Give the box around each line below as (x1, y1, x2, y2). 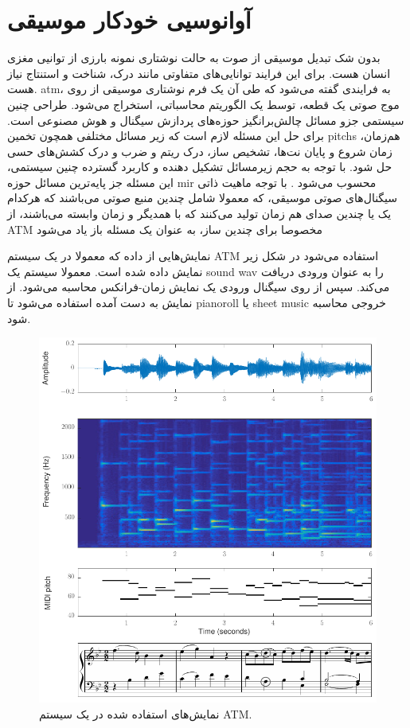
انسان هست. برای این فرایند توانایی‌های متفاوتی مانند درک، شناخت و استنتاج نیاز (7, 64, 391, 81)
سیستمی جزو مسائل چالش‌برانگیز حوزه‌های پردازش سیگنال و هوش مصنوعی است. (7, 111, 404, 128)
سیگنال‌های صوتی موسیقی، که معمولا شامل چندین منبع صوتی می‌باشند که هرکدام (7, 189, 398, 206)
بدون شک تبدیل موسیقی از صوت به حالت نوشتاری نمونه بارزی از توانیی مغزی (7, 49, 381, 66)
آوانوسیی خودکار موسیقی (7, 3, 252, 36)
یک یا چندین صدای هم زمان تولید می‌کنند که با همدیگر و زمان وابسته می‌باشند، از (7, 205, 392, 222)
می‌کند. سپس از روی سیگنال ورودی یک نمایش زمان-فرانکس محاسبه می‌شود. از (7, 278, 390, 295)
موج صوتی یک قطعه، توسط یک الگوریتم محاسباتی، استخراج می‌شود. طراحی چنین (7, 95, 400, 112)
